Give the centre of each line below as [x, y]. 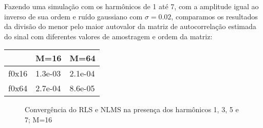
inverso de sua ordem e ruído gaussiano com [73, 16]
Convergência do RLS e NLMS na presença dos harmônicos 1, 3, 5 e [132, 109]
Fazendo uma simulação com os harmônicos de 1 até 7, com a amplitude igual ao [131, 6]
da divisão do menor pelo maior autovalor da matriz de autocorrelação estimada [130, 26]
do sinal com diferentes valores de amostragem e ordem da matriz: [108, 36]
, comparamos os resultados [214, 16]
